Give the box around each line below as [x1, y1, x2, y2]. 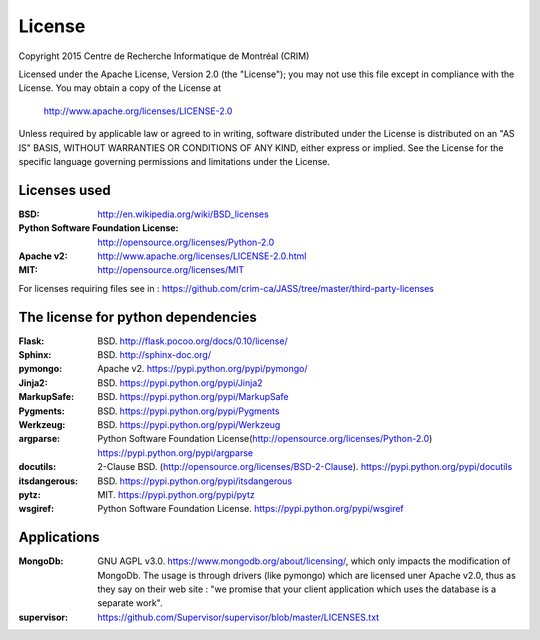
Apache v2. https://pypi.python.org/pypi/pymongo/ [97, 363, 308, 375]
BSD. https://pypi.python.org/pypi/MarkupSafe [97, 391, 289, 403]
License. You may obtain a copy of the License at [18, 82, 222, 94]
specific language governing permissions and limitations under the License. [18, 155, 330, 167]
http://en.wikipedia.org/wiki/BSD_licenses [97, 208, 269, 220]
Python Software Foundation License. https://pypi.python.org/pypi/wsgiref [97, 503, 404, 515]
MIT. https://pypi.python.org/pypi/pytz [97, 488, 255, 500]
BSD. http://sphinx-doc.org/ [97, 349, 212, 361]
